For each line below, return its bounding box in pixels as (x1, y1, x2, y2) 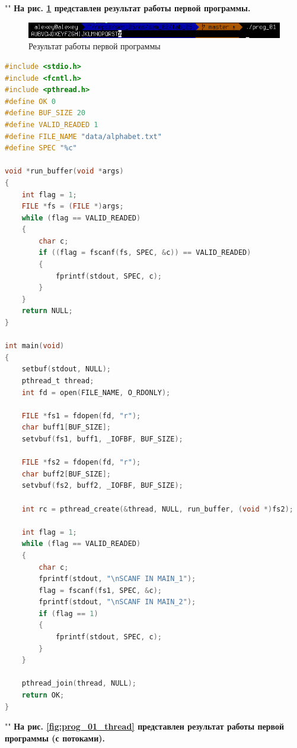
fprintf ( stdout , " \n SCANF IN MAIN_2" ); (39, 598, 196, 607)
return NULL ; (21, 307, 73, 315)
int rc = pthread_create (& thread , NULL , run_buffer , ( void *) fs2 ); (21, 504, 293, 513)
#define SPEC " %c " (5, 144, 77, 153)
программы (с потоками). (5, 731, 105, 744)
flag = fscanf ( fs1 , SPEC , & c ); (39, 586, 162, 595)
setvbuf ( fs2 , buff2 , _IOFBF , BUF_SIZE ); (21, 481, 183, 490)
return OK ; (21, 691, 65, 700)
